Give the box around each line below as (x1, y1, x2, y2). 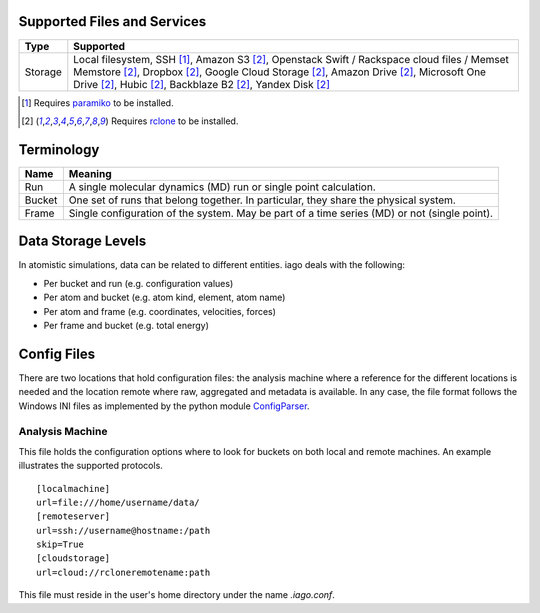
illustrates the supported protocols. (18, 460, 164, 472)
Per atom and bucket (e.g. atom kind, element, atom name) (43, 291, 286, 304)
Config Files (18, 345, 95, 362)
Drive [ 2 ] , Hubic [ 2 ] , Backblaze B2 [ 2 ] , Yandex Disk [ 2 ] (73, 77, 330, 91)
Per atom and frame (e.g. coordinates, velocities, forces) (43, 305, 277, 317)
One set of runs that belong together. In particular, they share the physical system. (68, 193, 457, 207)
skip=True (36, 539, 84, 550)
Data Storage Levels (18, 233, 147, 250)
